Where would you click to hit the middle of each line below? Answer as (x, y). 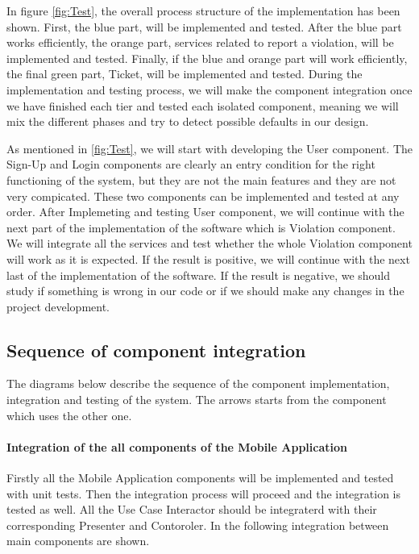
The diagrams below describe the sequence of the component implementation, (198, 383)
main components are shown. (78, 541)
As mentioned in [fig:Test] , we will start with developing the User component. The (209, 148)
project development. (58, 306)
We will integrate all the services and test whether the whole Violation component (209, 243)
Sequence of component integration (156, 350)
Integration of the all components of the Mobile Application (177, 446)
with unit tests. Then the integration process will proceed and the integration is (203, 493)
